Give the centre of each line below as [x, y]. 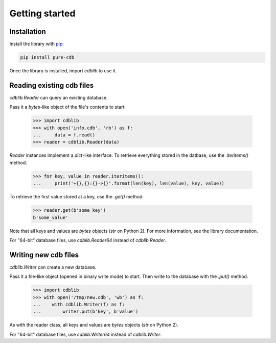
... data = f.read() [64, 135]
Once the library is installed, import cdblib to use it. [63, 71]
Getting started [42, 13]
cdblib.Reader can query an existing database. [59, 97]
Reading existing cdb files [52, 85]
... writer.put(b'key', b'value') [86, 312]
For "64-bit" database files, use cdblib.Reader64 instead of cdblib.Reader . [88, 240]
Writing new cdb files [44, 255]
